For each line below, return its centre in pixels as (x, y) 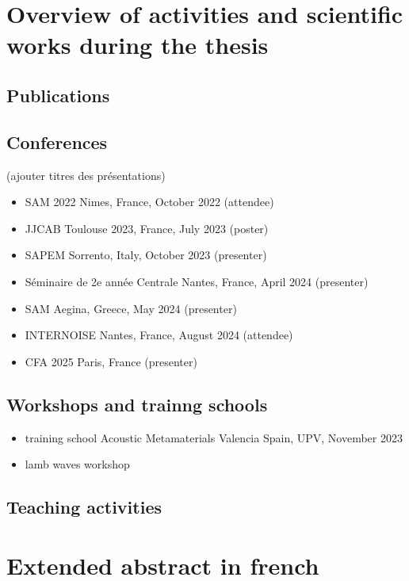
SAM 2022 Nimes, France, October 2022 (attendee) (149, 202)
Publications (58, 95)
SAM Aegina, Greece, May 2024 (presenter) (131, 308)
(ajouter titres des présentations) (86, 175)
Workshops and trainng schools (137, 404)
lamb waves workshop (77, 464)
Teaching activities (84, 507)
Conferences (57, 141)
